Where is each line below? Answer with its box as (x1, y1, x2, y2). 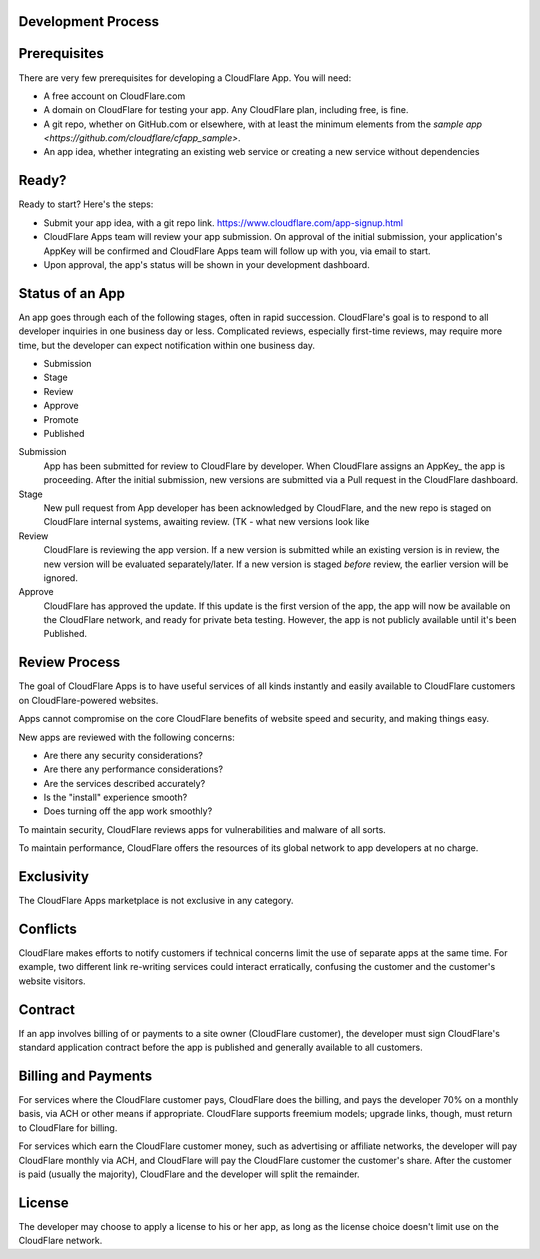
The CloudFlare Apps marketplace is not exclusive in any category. (18, 895, 294, 907)
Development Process (18, 13, 160, 30)
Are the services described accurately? (43, 777, 206, 789)
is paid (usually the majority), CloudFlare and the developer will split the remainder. (18, 1168, 360, 1180)
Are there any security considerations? (43, 749, 204, 761)
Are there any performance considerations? (43, 763, 224, 775)
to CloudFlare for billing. (18, 1121, 118, 1134)
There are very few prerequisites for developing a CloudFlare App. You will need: (18, 71, 352, 84)
